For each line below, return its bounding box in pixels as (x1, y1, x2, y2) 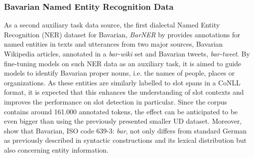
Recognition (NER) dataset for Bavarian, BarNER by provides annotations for (4, 29, 241, 39)
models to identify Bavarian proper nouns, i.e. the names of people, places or (4, 68, 235, 78)
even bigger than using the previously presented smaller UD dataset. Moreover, (4, 116, 242, 126)
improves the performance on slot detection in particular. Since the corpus (4, 96, 228, 106)
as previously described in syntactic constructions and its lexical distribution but (4, 135, 247, 145)
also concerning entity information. (4, 144, 109, 155)
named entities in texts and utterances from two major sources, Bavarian (4, 39, 223, 49)
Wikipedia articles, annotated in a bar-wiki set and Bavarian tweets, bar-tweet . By (4, 49, 250, 58)
